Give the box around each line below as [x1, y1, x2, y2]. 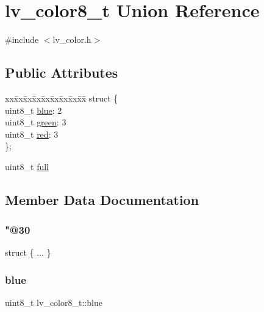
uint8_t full [5, 160, 49, 173]
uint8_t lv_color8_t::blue [5, 296, 102, 309]
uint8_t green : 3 [5, 116, 66, 128]
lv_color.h [52, 33, 91, 46]
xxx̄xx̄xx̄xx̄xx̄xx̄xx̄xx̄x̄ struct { [5, 91, 118, 104]
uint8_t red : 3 [5, 127, 59, 140]
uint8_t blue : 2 [5, 103, 62, 116]
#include [5, 33, 39, 46]
